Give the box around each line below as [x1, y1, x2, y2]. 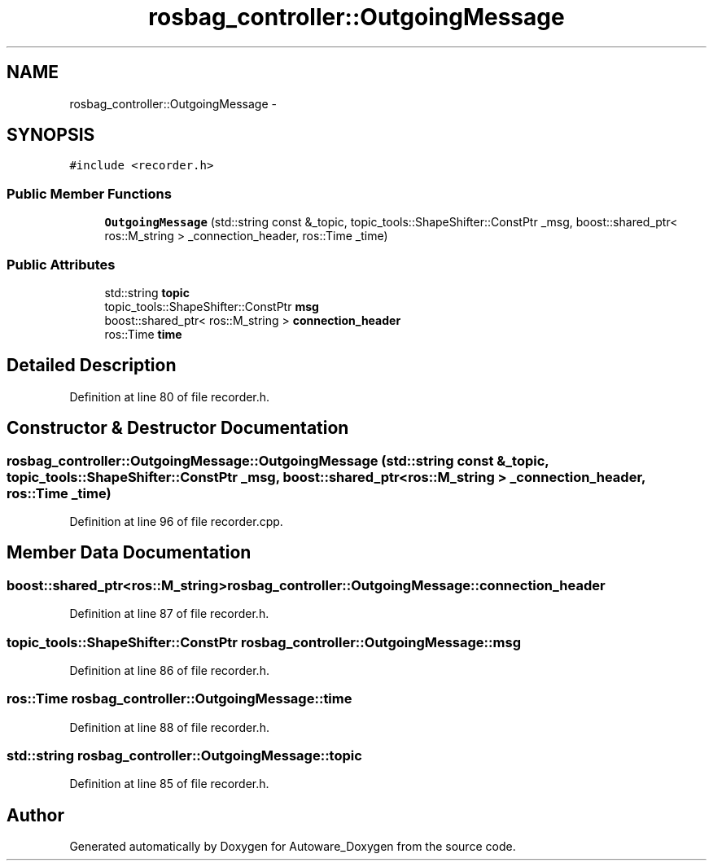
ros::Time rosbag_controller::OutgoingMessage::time [7, 690, 352, 707]
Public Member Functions [7, 185, 172, 202]
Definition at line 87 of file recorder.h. [69, 606, 269, 621]
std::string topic [104, 285, 190, 300]
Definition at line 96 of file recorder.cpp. [69, 515, 283, 528]
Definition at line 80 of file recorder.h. [69, 389, 270, 404]
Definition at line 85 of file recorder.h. [69, 777, 269, 791]
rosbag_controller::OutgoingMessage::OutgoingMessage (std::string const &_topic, [7, 452, 549, 469]
